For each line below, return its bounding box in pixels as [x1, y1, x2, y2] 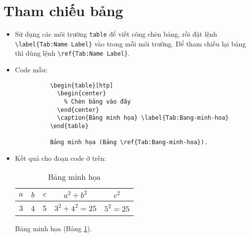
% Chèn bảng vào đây [64, 98, 131, 105]
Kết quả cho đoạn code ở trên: [15, 152, 107, 163]
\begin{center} [57, 90, 106, 97]
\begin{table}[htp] [50, 82, 114, 89]
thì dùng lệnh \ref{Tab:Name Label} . [15, 48, 130, 58]
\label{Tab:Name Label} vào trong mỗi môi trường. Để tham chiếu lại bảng [15, 38, 246, 48]
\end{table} [50, 122, 89, 129]
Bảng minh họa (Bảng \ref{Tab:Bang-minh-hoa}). [50, 139, 208, 146]
